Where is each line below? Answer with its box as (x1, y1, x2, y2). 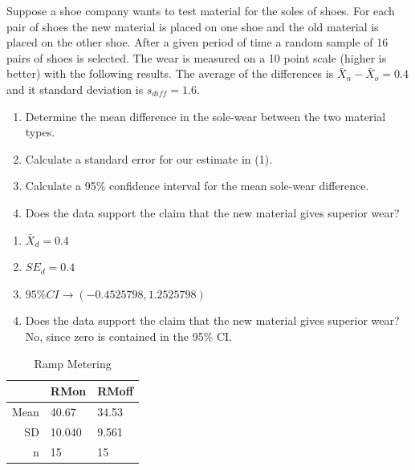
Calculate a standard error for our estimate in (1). (25, 150, 273, 167)
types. (25, 124, 55, 140)
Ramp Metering (34, 355, 112, 371)
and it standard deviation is (6, 80, 144, 97)
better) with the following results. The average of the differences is (6, 65, 334, 82)
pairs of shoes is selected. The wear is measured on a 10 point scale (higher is (6, 49, 387, 66)
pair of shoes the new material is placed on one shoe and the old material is (6, 18, 379, 34)
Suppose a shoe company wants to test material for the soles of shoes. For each (6, 2, 395, 18)
